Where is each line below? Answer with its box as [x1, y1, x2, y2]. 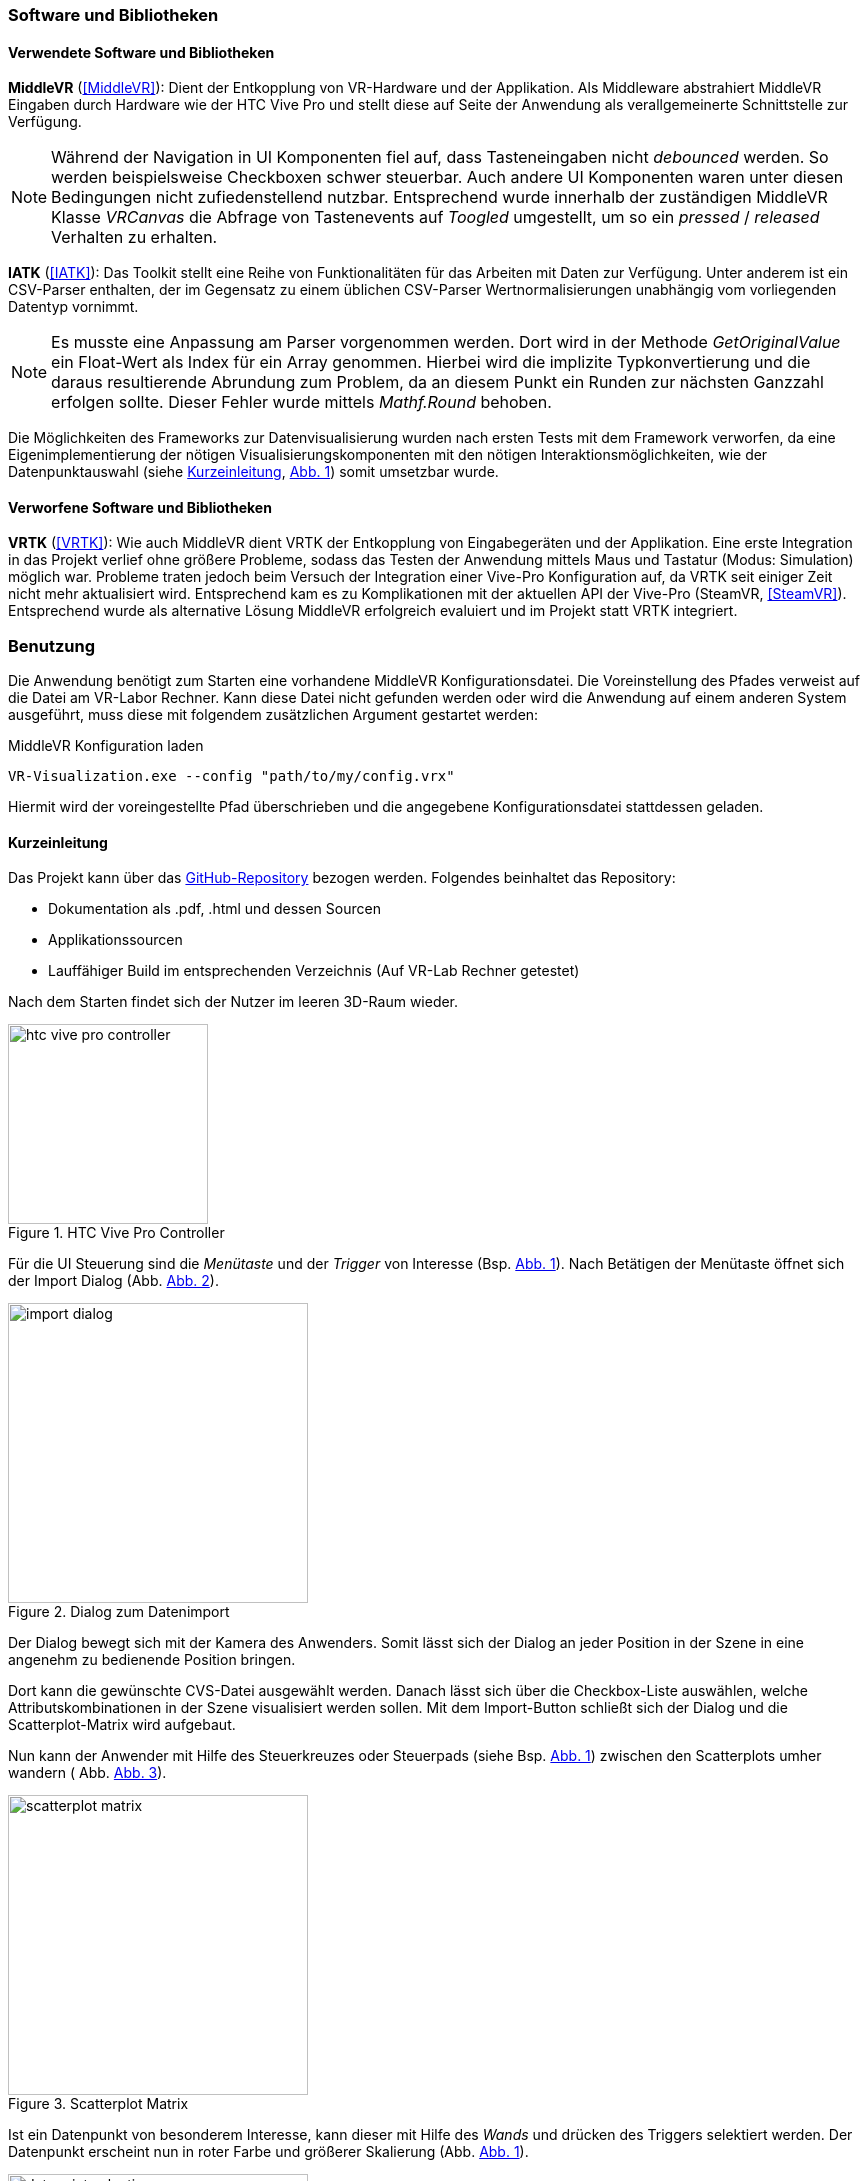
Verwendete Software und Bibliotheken [8, 43, 275, 61]
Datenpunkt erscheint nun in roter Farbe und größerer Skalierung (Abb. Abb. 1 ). [8, 2143, 529, 2161]
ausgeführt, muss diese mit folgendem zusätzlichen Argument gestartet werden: [8, 706, 539, 724]
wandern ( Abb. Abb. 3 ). [8, 1764, 167, 1782]
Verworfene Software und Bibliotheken [8, 498, 272, 516]
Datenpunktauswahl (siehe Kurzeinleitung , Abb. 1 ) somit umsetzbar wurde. [8, 463, 499, 481]
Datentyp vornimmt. [8, 298, 139, 316]
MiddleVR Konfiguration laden [8, 737, 204, 755]
